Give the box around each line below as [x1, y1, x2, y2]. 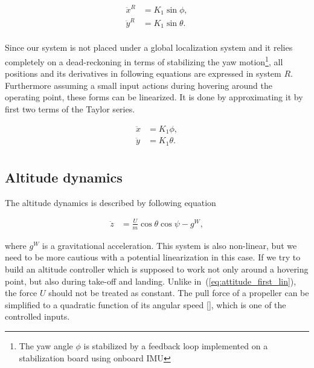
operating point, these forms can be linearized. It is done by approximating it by [5, 91, 303, 103]
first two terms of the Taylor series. [5, 103, 135, 115]
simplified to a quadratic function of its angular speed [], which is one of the [5, 298, 286, 311]
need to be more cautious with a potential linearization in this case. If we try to [5, 251, 301, 263]
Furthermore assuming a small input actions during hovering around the [5, 79, 272, 91]
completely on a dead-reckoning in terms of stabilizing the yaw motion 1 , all [5, 54, 283, 68]
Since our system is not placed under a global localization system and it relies [5, 41, 293, 54]
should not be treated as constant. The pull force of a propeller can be [48, 286, 309, 299]
